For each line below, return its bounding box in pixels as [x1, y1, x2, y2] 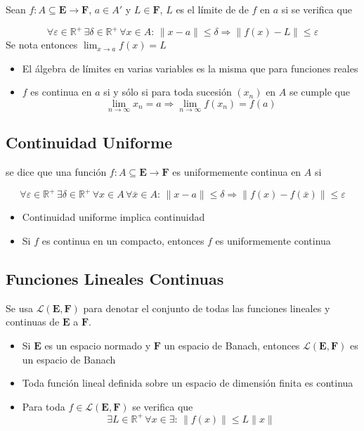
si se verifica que [281, 2, 352, 16]
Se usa [6, 300, 33, 315]
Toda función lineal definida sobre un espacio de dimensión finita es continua [22, 375, 353, 390]
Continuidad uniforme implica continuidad [22, 210, 205, 224]
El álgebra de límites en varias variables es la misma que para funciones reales [22, 60, 358, 75]
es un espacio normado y [44, 337, 151, 352]
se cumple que [289, 84, 350, 99]
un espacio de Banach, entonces [164, 337, 300, 352]
